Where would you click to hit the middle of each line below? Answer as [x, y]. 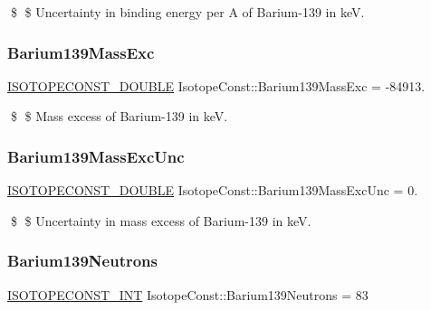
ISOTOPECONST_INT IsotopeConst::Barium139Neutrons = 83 [188, 294]
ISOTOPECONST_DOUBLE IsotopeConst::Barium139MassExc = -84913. [216, 85]
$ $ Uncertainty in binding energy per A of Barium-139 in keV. [187, 12]
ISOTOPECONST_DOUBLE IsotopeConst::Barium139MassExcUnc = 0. [213, 190]
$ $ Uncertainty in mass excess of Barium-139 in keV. [161, 220]
